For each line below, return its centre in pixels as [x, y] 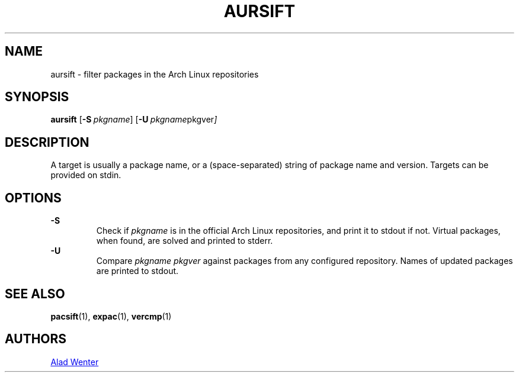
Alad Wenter [75, 362]
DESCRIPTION [47, 142]
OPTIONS [33, 198]
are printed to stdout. [137, 271]
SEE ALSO [35, 294]
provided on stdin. [86, 175]
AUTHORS [36, 339]
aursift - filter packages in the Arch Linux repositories [155, 74]
